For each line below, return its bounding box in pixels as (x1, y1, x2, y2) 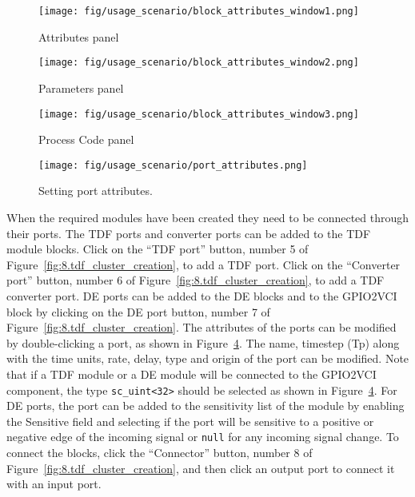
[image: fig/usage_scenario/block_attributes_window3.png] (38, 108, 359, 120)
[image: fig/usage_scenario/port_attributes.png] (38, 159, 308, 171)
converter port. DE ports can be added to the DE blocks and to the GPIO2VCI (6, 287, 397, 304)
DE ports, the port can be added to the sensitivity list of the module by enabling (6, 397, 405, 414)
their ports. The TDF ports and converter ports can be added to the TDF (6, 225, 371, 241)
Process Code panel (38, 131, 134, 148)
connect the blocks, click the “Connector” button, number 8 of (6, 444, 313, 461)
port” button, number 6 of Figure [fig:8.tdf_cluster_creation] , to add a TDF (6, 272, 385, 288)
